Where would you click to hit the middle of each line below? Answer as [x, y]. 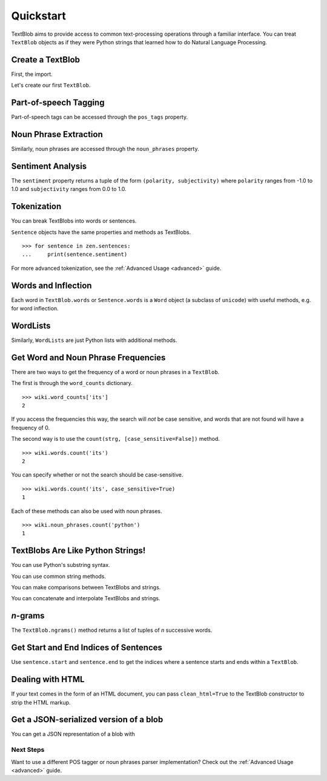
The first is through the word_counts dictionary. [72, 383]
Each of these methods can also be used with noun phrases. [87, 511]
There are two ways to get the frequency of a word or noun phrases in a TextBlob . [115, 372]
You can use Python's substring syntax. [61, 565]
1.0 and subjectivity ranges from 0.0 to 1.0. [69, 189]
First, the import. [32, 74]
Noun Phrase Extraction [57, 134]
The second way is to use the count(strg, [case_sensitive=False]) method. [116, 439]
